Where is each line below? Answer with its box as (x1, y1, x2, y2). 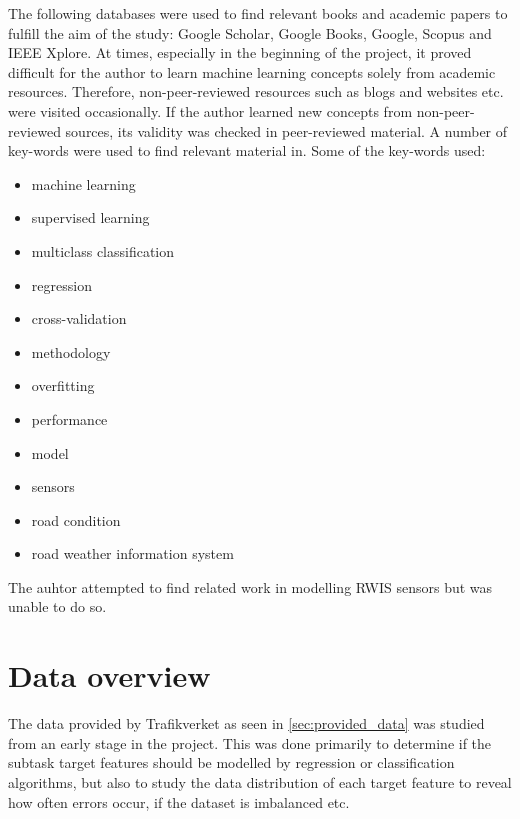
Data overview (8, 655, 211, 696)
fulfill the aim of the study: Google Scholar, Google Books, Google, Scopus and (8, 22, 492, 43)
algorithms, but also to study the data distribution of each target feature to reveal (8, 771, 512, 792)
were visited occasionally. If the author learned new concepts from (8, 100, 413, 121)
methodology (31, 341, 111, 362)
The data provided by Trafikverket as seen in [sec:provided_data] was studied (8, 713, 485, 734)
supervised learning (31, 207, 150, 228)
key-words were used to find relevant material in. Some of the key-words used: (8, 140, 486, 161)
